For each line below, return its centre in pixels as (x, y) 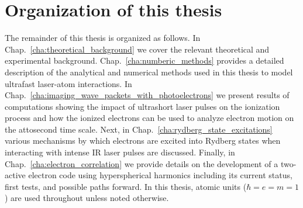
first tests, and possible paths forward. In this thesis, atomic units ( (126, 186)
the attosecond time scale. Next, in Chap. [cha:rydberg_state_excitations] (139, 129)
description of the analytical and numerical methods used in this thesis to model (149, 72)
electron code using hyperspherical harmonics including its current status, (160, 175)
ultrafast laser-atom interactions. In (68, 83)
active (15, 175)
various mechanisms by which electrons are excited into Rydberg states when (143, 141)
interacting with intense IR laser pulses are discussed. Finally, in (120, 152)
